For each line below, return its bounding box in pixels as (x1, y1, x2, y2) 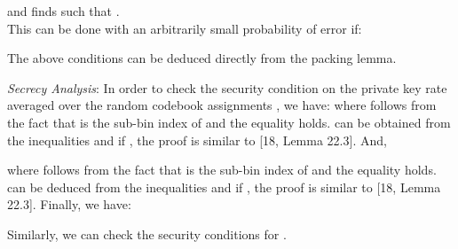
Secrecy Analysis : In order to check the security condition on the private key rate (7, 78, 447, 97)
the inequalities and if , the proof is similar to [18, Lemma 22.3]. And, (7, 130, 387, 149)
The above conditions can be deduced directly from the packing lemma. (7, 49, 397, 67)
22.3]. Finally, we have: (7, 195, 131, 214)
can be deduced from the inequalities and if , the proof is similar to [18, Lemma (7, 177, 441, 196)
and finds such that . (7, 2, 120, 19)
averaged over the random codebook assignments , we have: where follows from (7, 96, 437, 114)
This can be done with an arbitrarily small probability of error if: (7, 19, 362, 37)
